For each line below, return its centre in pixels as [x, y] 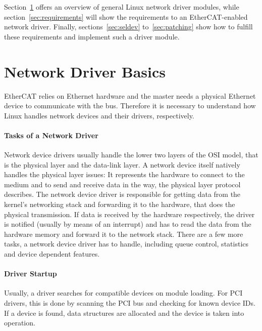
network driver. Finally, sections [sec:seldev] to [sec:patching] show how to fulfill [128, 27]
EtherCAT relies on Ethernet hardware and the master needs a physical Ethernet [130, 95]
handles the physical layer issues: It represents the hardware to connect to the [124, 174]
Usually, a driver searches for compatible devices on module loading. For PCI [123, 293]
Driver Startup [31, 274]
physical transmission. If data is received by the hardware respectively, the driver [129, 214]
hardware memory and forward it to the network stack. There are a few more [124, 234]
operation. [20, 323]
